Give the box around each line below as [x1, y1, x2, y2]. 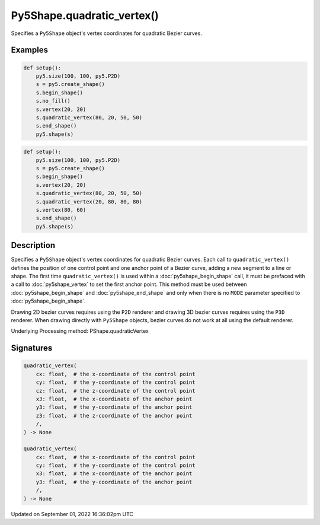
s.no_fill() [36, 98, 71, 104]
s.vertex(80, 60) [36, 206, 87, 213]
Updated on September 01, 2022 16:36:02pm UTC [11, 510, 133, 517]
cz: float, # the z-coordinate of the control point [36, 387, 196, 394]
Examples [11, 45, 49, 55]
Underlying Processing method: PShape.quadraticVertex [11, 327, 149, 335]
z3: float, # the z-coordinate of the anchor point [36, 412, 193, 419]
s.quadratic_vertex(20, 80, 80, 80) [36, 198, 142, 205]
